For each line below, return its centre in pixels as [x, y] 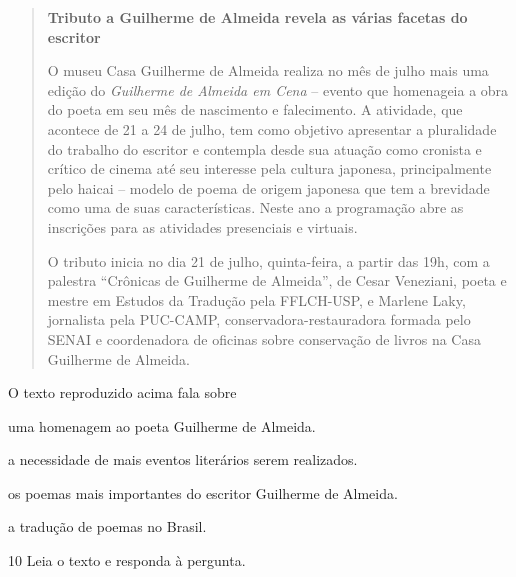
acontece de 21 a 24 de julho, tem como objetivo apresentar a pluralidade [272, 128]
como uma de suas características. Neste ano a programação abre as [255, 207]
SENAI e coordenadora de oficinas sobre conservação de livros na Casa [264, 338]
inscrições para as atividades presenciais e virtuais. [202, 226]
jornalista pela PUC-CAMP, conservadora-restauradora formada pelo [259, 319]
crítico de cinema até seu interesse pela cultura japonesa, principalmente [269, 168]
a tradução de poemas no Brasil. [107, 526]
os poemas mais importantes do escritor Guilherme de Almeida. [203, 492]
